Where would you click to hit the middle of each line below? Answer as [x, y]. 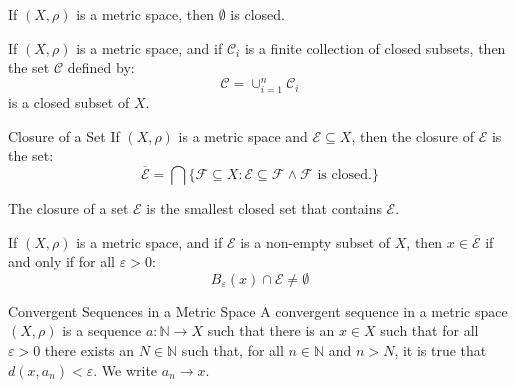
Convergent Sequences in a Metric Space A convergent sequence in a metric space [258, 310]
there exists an [89, 349]
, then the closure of [413, 135]
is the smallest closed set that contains [264, 208]
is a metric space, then [145, 14]
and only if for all [62, 261]
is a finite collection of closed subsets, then [375, 47]
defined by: [101, 67]
